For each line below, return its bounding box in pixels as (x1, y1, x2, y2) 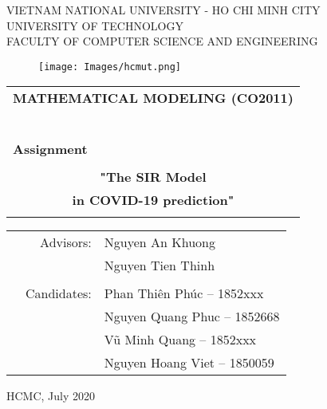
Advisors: (40, 233, 92, 252)
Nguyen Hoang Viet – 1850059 (104, 353, 274, 372)
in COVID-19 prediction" (72, 191, 234, 210)
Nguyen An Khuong (104, 233, 215, 252)
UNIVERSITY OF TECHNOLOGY (6, 17, 183, 33)
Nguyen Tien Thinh (104, 256, 215, 275)
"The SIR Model (100, 167, 207, 187)
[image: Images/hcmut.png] (38, 61, 181, 73)
